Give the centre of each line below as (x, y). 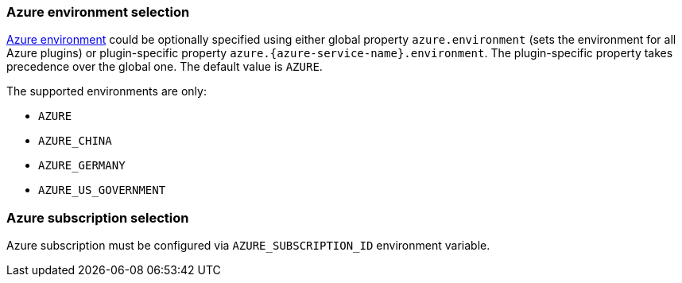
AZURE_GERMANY (82, 166)
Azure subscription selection (98, 217)
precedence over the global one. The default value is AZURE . (165, 67)
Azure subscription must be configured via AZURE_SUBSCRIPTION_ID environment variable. (248, 246)
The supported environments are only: (107, 91)
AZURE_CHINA (75, 141)
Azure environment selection (98, 12)
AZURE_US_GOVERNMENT (102, 190)
